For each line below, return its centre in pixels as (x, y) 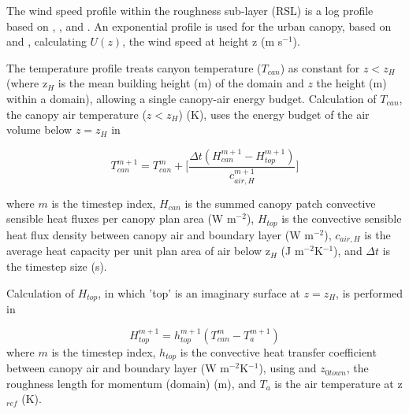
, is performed (370, 292)
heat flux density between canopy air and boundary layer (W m (160, 234)
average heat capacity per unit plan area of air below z (138, 251)
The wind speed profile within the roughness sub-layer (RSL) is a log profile (190, 10)
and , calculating (46, 41)
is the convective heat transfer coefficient (278, 351)
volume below (39, 129)
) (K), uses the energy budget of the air (274, 114)
